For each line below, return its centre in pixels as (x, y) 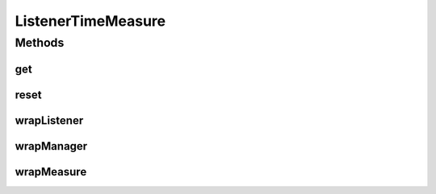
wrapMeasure (51, 172)
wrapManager (51, 146)
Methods (40, 43)
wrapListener (49, 120)
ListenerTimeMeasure (90, 21)
